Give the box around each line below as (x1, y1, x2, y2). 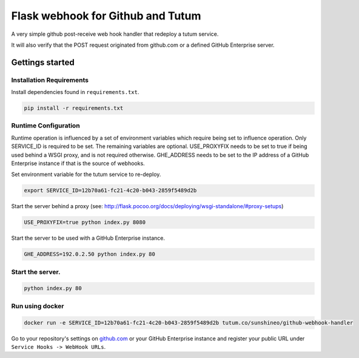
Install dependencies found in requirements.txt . (11, 89, 139, 96)
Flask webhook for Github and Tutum (11, 9, 201, 22)
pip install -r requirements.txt (24, 105, 124, 112)
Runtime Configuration (11, 121, 80, 130)
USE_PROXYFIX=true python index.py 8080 (24, 219, 146, 226)
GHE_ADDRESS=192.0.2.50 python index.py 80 (24, 251, 156, 258)
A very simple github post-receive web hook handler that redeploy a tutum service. (11, 30, 219, 38)
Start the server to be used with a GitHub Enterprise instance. (11, 234, 165, 242)
